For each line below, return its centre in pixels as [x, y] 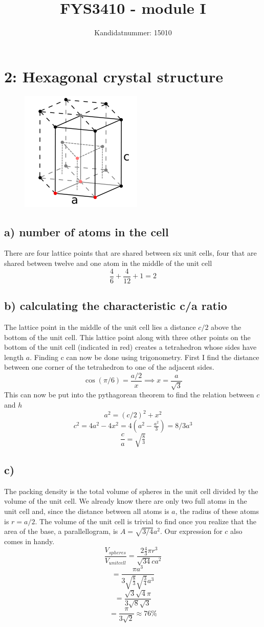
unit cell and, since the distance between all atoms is [87, 511]
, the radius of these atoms [217, 511]
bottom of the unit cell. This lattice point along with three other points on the [127, 337]
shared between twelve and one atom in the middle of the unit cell [108, 263]
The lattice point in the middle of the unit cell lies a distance [100, 327]
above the [226, 327]
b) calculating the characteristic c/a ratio [116, 306]
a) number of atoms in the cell [86, 231]
